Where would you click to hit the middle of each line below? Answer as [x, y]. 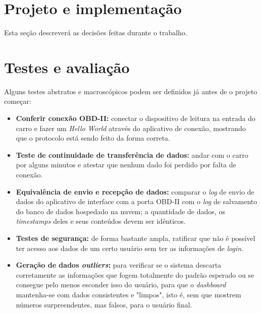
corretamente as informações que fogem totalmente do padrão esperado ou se [135, 274]
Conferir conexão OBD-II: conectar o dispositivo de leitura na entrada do [136, 118]
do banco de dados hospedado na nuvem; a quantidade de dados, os [120, 211]
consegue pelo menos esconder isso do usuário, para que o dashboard [121, 285]
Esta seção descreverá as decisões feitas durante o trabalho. [96, 33]
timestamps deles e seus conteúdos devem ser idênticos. [101, 221]
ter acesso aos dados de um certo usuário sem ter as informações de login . [129, 248]
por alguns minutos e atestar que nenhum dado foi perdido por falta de [126, 165]
